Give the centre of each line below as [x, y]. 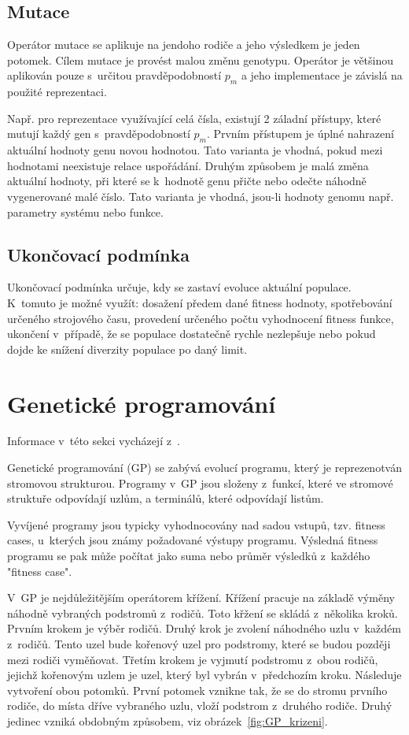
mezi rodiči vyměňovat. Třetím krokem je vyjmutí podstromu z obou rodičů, [193, 659]
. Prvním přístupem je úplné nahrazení [300, 134]
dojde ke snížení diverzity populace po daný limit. [127, 349]
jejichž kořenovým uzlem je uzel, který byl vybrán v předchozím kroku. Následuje [204, 675]
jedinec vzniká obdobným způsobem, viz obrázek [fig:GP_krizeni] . [168, 720]
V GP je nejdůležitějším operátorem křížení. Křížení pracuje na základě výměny [201, 598]
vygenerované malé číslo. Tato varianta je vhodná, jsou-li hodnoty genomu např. [201, 196]
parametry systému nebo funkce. [85, 212]
